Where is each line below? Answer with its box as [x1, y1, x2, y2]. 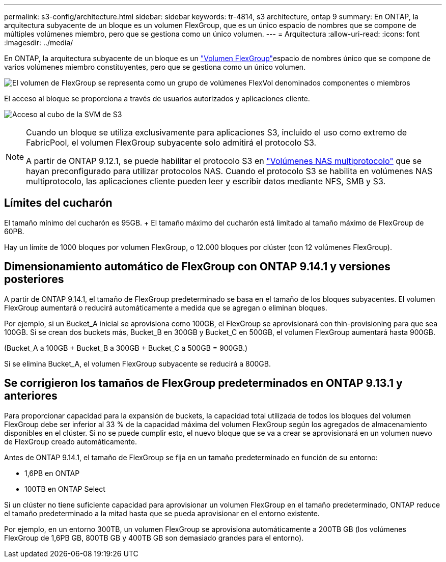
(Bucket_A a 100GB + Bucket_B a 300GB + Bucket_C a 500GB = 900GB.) [4, 343, 248, 352]
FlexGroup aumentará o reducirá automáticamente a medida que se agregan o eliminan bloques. [4, 303, 327, 312]
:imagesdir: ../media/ [4, 38, 73, 47]
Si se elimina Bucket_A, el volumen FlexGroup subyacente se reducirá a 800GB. [4, 359, 271, 368]
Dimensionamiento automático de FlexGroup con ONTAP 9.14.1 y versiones [4, 260, 391, 273]
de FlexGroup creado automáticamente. [4, 437, 137, 446]
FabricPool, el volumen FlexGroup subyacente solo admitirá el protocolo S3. [26, 137, 317, 148]
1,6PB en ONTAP [24, 468, 80, 477]
